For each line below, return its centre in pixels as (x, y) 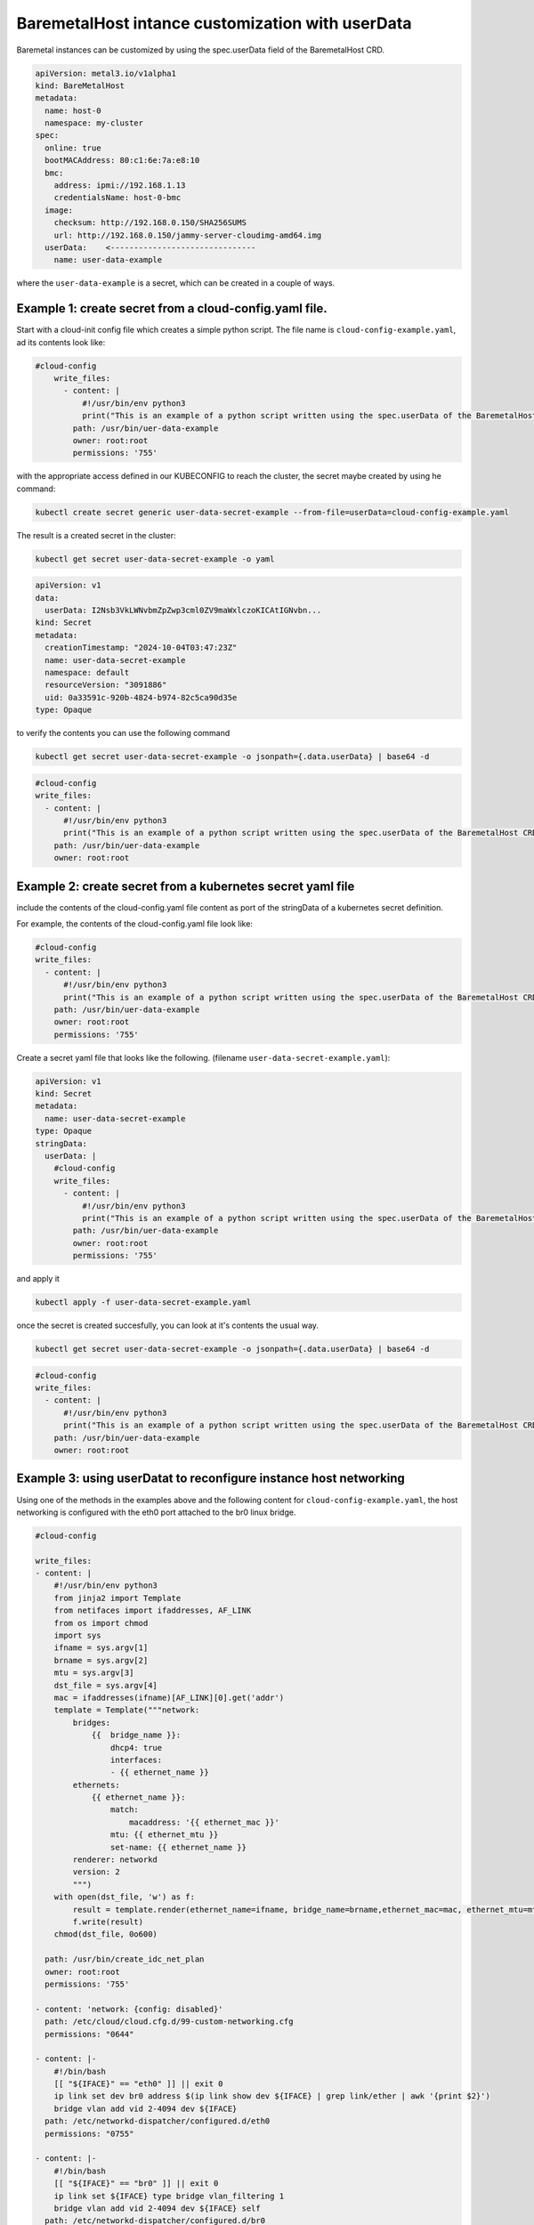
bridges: (92, 1723)
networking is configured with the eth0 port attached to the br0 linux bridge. (156, 1512)
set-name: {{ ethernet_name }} (178, 1847)
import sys (77, 1635)
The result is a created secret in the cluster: (97, 535)
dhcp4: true (136, 1748)
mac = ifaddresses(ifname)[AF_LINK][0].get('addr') (169, 1697)
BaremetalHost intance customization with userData (214, 23)
